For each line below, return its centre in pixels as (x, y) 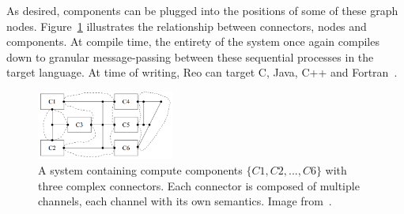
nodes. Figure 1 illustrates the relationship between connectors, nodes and (187, 26)
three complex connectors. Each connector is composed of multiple (199, 185)
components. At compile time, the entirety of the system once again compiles (193, 41)
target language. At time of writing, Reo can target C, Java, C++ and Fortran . (202, 72)
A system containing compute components (140, 169)
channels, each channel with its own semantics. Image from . (185, 201)
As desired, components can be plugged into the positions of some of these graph (202, 10)
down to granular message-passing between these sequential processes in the (190, 56)
